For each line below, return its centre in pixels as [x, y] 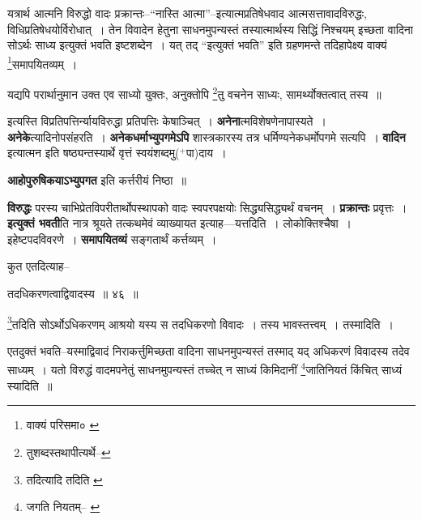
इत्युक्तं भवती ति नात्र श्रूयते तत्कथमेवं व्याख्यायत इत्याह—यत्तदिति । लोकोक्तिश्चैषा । [180, 223]
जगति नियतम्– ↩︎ [63, 507]
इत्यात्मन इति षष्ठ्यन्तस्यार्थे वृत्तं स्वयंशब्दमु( [94, 153]
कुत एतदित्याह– [38, 266]
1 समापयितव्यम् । [43, 62]
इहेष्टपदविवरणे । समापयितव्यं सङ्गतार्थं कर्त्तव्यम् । [112, 239]
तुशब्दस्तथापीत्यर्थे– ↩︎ [68, 452]
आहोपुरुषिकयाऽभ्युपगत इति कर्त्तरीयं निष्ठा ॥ [97, 180]
